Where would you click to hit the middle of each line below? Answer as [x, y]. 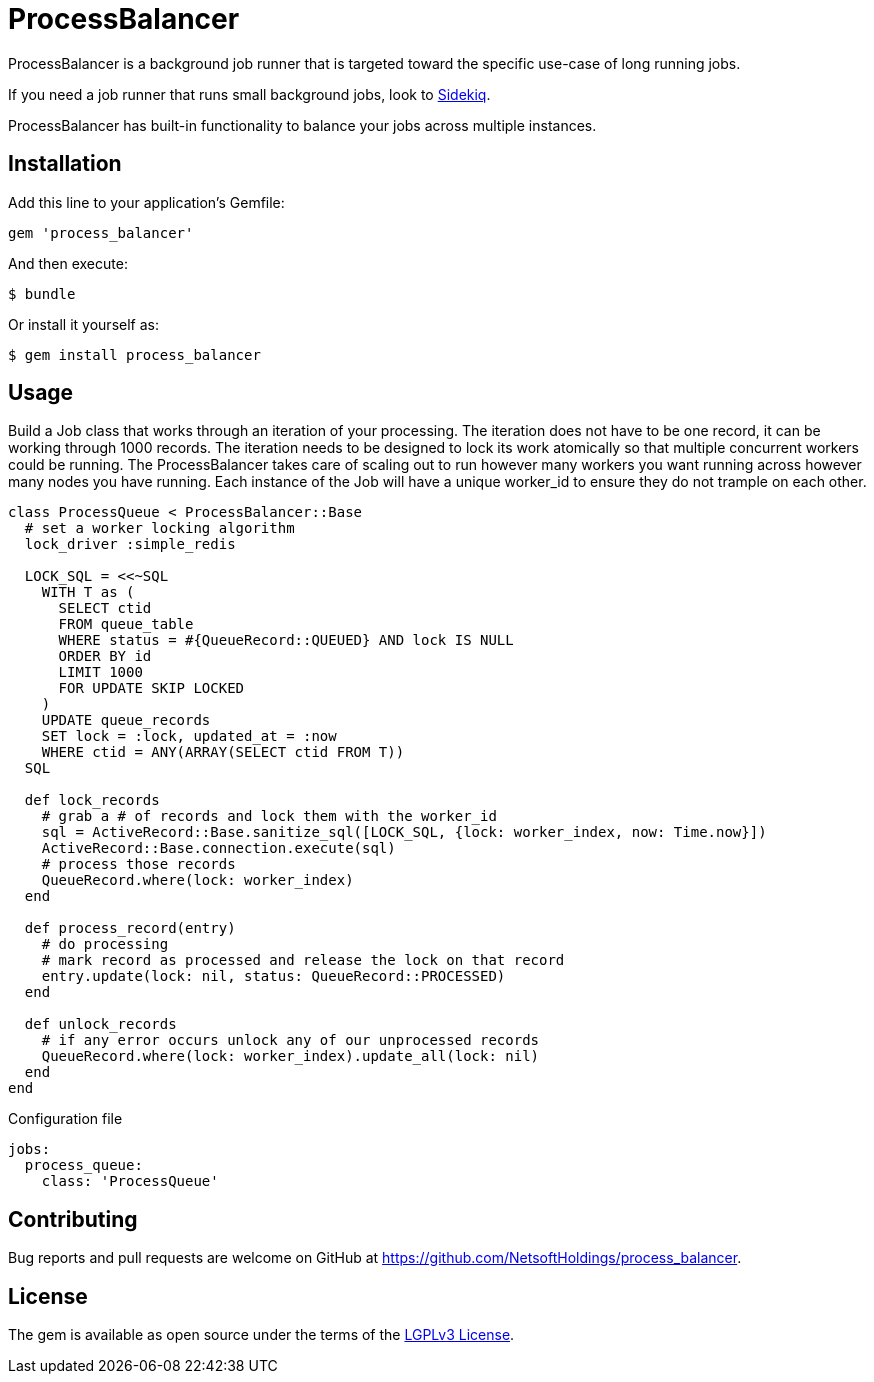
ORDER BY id [105, 656]
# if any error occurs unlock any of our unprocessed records [290, 1040]
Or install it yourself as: [83, 324]
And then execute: [68, 263]
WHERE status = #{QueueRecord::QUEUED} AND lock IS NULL [286, 640]
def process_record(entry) [130, 928]
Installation [65, 164]
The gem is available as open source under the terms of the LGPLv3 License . [261, 1335]
